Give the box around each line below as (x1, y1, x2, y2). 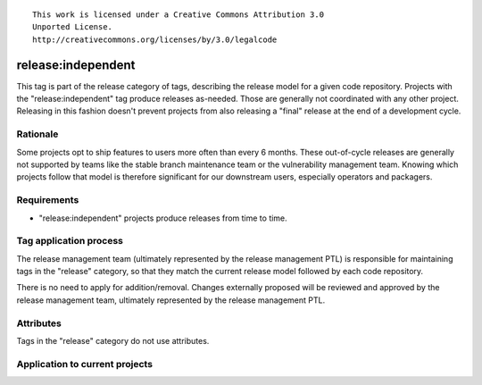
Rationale (16, 128, 59, 140)
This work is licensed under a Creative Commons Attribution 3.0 (32, 10, 325, 20)
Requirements (16, 194, 79, 206)
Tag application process (16, 235, 124, 247)
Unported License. (32, 22, 113, 32)
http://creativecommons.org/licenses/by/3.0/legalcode (32, 34, 278, 45)
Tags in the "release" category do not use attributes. (16, 335, 210, 346)
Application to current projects (16, 357, 154, 370)
